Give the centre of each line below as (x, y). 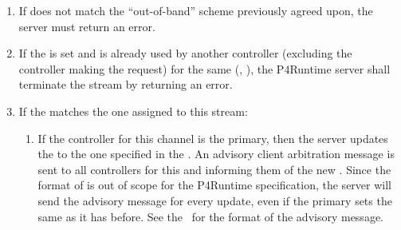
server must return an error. (87, 26)
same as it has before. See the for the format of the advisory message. (210, 216)
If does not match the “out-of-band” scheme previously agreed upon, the (196, 10)
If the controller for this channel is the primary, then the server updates (213, 138)
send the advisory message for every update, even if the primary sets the (215, 200)
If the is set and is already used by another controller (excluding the (185, 53)
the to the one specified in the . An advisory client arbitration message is (216, 154)
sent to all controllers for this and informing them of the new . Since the (214, 169)
